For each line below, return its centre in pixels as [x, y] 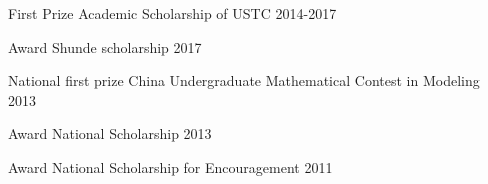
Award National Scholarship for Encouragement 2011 [170, 166]
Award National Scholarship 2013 [110, 133]
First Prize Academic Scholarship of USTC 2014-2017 [172, 13]
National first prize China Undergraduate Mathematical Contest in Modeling [244, 80]
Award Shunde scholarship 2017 [105, 46]
